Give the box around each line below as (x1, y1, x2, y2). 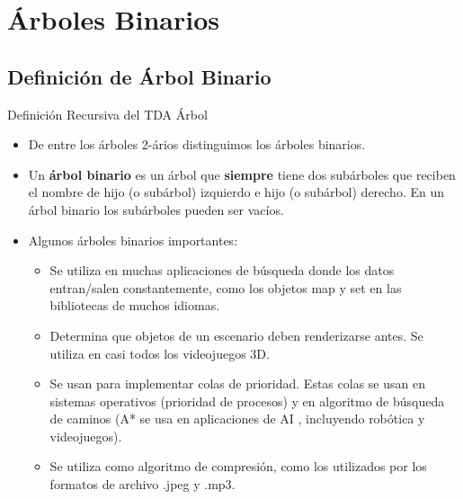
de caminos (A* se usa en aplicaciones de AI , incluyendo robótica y (49, 409, 425, 428)
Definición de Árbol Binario (7, 62, 272, 90)
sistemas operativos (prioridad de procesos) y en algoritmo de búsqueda (49, 391, 445, 410)
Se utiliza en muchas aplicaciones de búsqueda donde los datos (49, 261, 395, 280)
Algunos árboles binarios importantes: (28, 230, 238, 249)
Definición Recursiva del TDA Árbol (7, 104, 208, 123)
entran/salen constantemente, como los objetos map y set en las (49, 278, 402, 297)
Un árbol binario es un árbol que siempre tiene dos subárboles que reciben (28, 165, 456, 183)
